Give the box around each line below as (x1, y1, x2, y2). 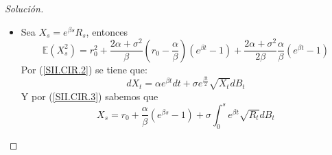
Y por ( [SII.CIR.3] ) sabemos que (21, 88, 158, 103)
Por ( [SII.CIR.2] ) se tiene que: (21, 62, 147, 76)
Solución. (5, 1, 44, 15)
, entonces (86, 24, 128, 38)
